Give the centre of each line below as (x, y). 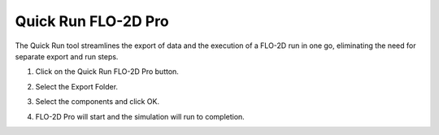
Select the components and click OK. (98, 102)
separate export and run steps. (67, 56)
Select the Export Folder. (76, 86)
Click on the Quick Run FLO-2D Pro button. (107, 72)
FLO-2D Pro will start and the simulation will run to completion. (140, 116)
